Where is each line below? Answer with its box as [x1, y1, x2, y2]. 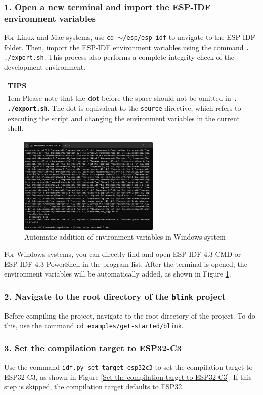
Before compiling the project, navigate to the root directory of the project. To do [4, 310, 255, 321]
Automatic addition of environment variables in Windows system [24, 231, 226, 242]
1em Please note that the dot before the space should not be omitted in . [8, 93, 237, 103]
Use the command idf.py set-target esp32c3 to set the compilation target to [4, 362, 253, 372]
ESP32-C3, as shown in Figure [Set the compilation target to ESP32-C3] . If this [4, 371, 252, 382]
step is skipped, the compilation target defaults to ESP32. [4, 381, 184, 392]
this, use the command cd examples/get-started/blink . [4, 320, 184, 331]
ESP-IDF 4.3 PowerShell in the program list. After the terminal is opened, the [4, 258, 247, 269]
